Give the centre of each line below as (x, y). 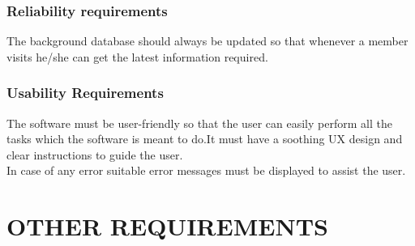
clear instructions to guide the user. (95, 154)
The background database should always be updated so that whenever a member (207, 41)
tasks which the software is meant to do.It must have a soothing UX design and (205, 139)
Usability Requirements (85, 93)
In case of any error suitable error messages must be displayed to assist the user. (206, 170)
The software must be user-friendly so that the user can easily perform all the (199, 123)
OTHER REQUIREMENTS (167, 226)
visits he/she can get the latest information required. (137, 56)
